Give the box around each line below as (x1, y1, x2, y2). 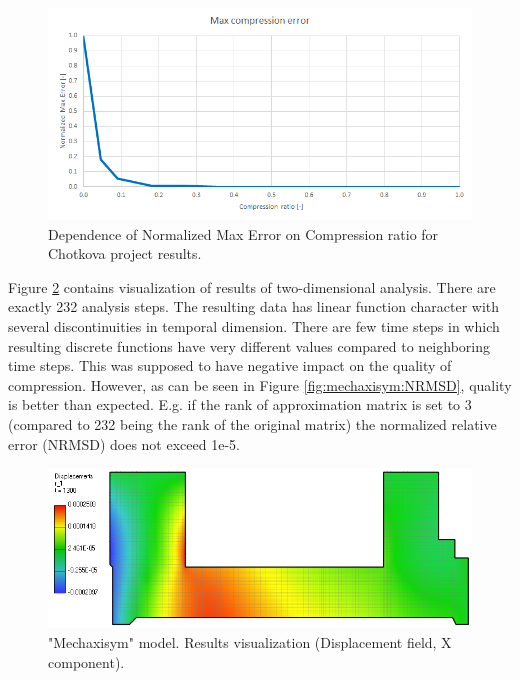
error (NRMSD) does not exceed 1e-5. (8, 433, 240, 454)
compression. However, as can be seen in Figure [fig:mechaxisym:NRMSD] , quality (8, 374, 512, 395)
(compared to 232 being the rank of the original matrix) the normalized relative (8, 413, 497, 434)
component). (48, 651, 125, 672)
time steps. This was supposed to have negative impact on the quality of (8, 355, 452, 376)
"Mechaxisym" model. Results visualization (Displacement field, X (48, 631, 452, 652)
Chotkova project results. (48, 243, 202, 264)
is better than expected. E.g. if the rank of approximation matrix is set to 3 (8, 394, 472, 415)
